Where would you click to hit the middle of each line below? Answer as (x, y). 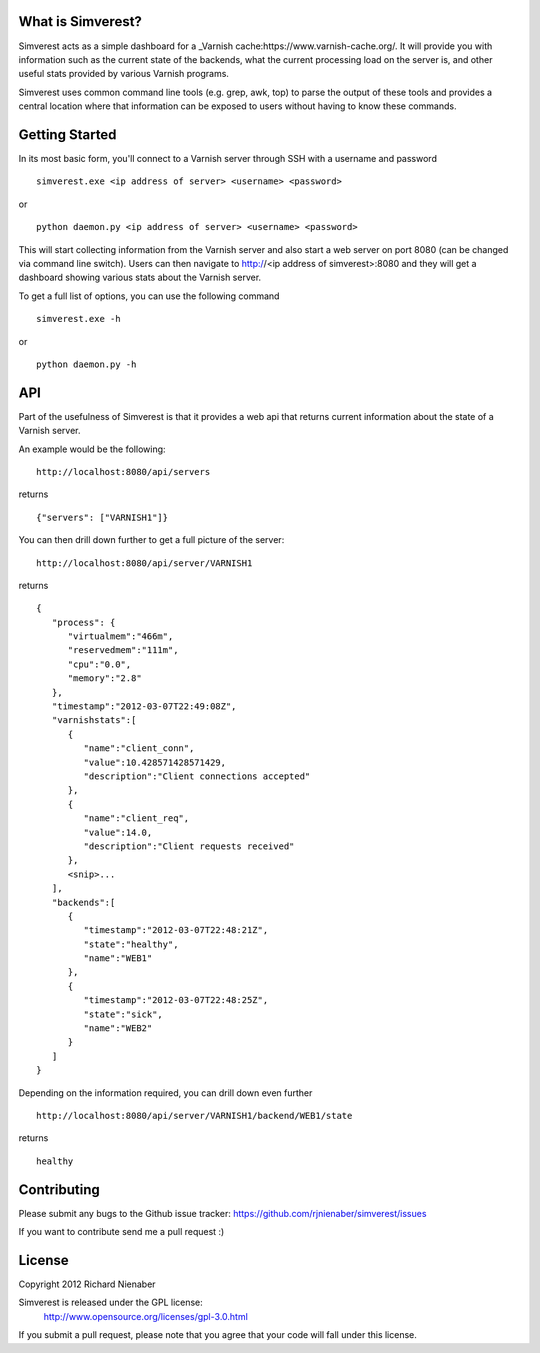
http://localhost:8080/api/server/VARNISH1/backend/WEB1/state (194, 1115)
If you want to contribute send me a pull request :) (121, 1232)
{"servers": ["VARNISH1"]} (102, 517)
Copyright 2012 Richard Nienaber (87, 1284)
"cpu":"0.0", (99, 664)
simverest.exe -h (78, 319)
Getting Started (67, 134)
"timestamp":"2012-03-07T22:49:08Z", (144, 706)
